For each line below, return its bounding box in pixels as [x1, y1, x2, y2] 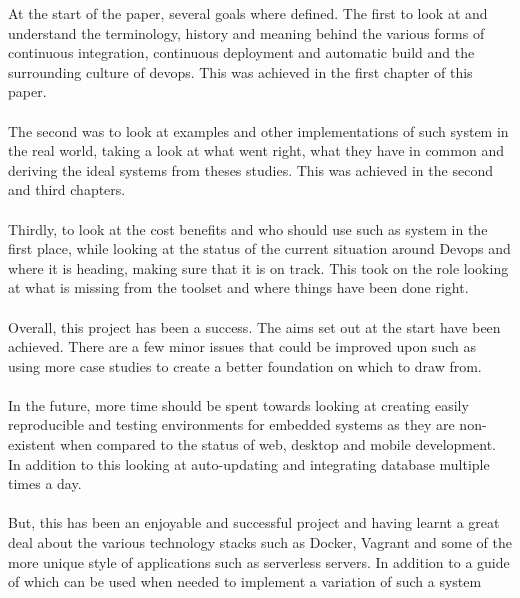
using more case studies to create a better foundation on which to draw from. [8, 355, 482, 376]
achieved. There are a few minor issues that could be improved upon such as [8, 336, 476, 357]
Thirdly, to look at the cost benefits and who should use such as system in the [8, 218, 488, 239]
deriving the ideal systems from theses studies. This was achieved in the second [8, 159, 493, 180]
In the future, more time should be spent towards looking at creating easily [8, 394, 469, 415]
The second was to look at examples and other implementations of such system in [8, 120, 509, 141]
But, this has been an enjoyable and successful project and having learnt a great [8, 512, 500, 533]
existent [8, 434, 56, 455]
